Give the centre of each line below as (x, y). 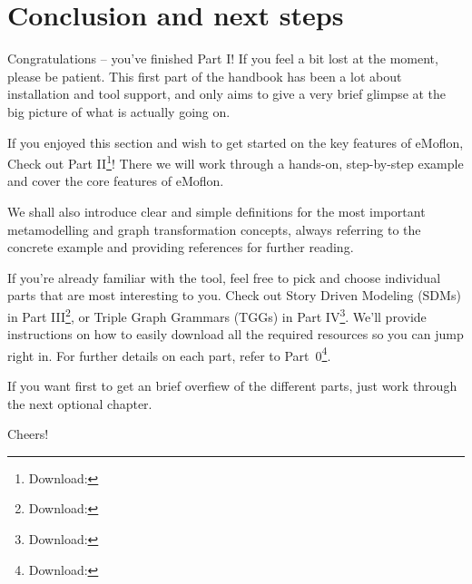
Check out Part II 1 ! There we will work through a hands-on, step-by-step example (236, 162)
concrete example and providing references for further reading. (181, 247)
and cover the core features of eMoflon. (116, 181)
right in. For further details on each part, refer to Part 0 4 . (169, 354)
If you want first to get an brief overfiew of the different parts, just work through (232, 385)
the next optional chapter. (80, 403)
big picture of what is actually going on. (119, 111)
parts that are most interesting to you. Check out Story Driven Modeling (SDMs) (234, 295)
